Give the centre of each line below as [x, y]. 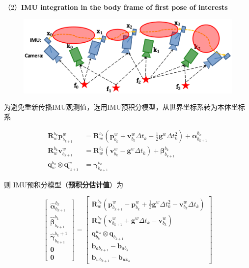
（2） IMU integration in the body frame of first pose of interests [116, 7]
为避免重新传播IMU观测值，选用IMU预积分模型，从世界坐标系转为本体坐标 [124, 107]
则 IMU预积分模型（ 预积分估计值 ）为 [64, 184]
